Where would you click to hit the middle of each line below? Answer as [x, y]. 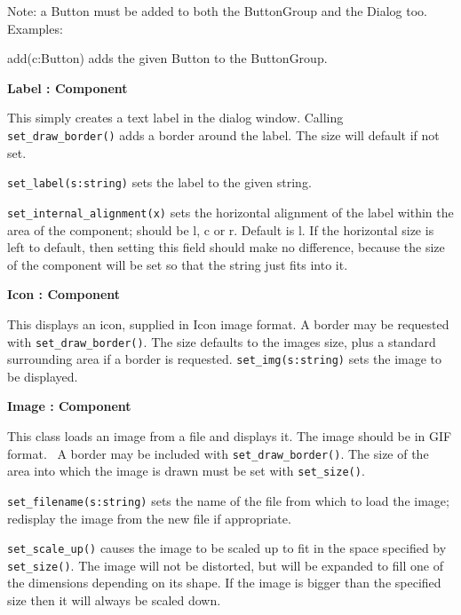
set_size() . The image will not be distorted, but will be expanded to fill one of [225, 565]
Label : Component [68, 87]
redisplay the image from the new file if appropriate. [149, 518]
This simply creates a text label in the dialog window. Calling [175, 118]
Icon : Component [64, 294]
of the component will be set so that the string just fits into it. [178, 264]
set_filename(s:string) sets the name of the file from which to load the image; [228, 500]
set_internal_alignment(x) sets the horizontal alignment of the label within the [230, 212]
